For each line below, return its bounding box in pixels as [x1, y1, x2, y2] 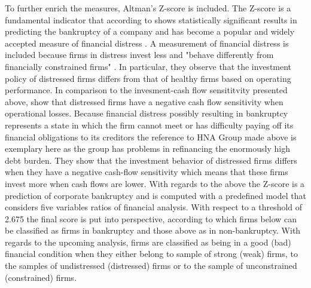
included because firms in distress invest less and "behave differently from [5, 48, 274, 61]
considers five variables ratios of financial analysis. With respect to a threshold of [5, 201, 303, 213]
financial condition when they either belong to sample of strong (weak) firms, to [5, 247, 298, 260]
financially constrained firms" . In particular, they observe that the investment [5, 60, 292, 72]
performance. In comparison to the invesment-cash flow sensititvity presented [5, 84, 288, 96]
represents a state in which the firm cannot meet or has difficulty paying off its [5, 118, 294, 131]
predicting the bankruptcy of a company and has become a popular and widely [5, 25, 295, 38]
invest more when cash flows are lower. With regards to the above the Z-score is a [5, 177, 305, 189]
